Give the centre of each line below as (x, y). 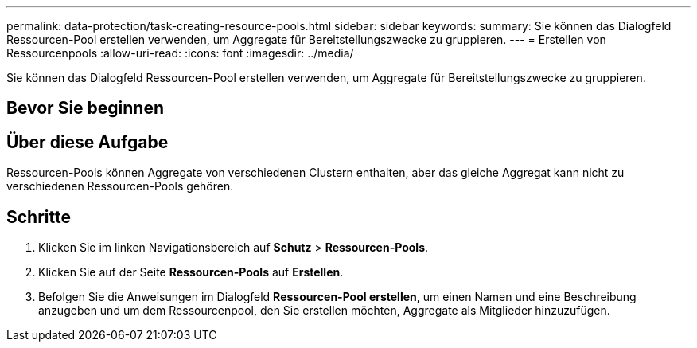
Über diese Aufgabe (88, 142)
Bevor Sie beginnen (86, 108)
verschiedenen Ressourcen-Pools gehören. (120, 186)
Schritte (39, 217)
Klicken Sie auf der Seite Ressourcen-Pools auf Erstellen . (191, 272)
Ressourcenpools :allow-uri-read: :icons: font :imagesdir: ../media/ (180, 53)
